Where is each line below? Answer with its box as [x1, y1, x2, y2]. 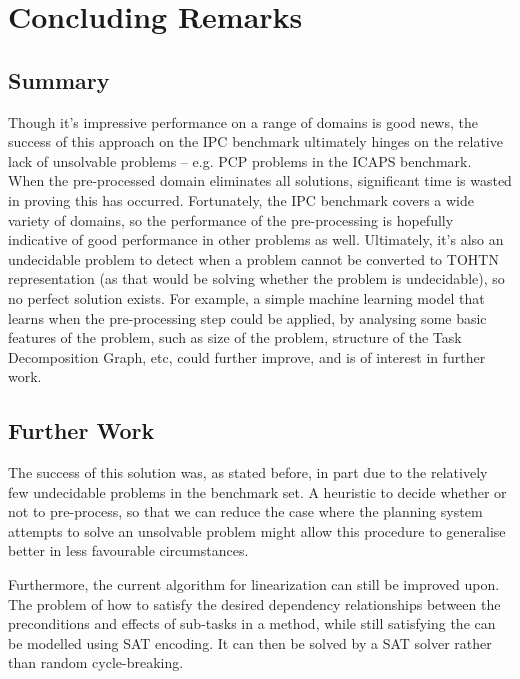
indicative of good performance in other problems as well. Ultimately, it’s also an [8, 229, 504, 250]
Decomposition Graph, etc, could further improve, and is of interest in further [8, 346, 486, 367]
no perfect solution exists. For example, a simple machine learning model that [8, 287, 485, 308]
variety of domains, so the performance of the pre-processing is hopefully [8, 209, 454, 230]
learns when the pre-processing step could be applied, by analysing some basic [8, 307, 487, 328]
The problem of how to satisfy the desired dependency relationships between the [8, 593, 501, 614]
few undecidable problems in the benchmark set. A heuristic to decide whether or [8, 481, 507, 502]
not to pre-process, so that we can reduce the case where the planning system [8, 501, 483, 522]
